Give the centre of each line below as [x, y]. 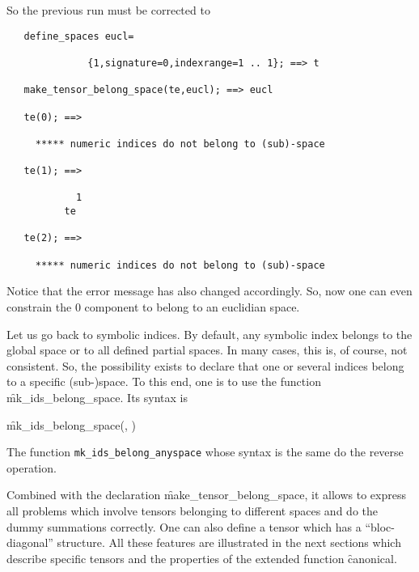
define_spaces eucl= [79, 36]
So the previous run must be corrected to [108, 10]
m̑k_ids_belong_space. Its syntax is [97, 397]
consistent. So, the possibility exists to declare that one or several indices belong [205, 365]
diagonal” [30, 542]
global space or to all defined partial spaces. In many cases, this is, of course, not [207, 350]
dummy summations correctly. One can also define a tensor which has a [184, 526]
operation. [32, 467]
